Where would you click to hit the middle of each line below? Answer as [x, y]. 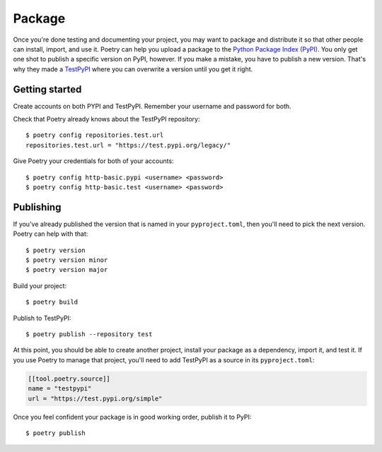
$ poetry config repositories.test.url [95, 135]
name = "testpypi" [60, 389]
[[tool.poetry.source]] [69, 379]
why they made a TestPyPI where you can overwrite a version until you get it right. [133, 69]
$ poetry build [52, 302]
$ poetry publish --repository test [89, 334]
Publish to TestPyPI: [42, 318]
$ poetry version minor [67, 260]
